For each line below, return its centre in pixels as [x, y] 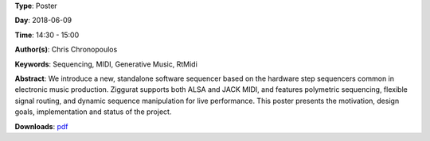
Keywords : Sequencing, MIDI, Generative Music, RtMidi [106, 64]
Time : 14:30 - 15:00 [47, 35]
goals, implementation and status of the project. [93, 112]
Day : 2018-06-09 [43, 21]
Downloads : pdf [41, 126]
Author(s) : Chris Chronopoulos [66, 50]
